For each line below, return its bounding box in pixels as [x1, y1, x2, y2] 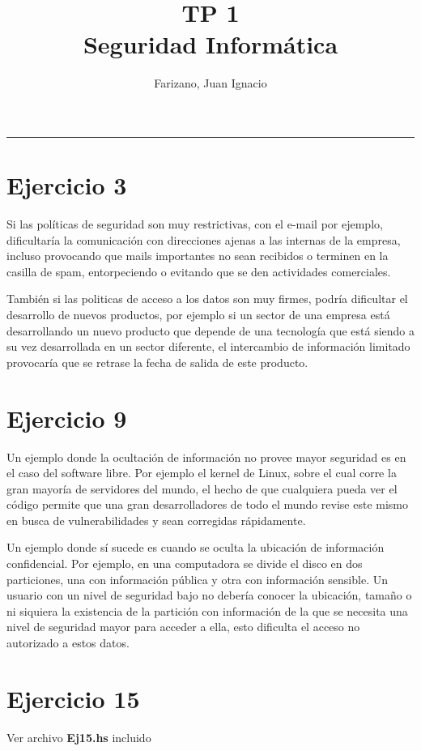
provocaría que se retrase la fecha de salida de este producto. [6, 353, 308, 370]
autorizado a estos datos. [6, 634, 130, 651]
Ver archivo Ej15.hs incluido [6, 728, 151, 745]
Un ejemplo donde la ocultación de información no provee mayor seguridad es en [6, 448, 406, 465]
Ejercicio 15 [6, 681, 140, 715]
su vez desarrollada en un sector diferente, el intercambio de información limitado [6, 338, 410, 355]
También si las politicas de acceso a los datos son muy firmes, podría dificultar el [6, 290, 408, 307]
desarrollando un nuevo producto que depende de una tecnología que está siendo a [6, 322, 415, 339]
